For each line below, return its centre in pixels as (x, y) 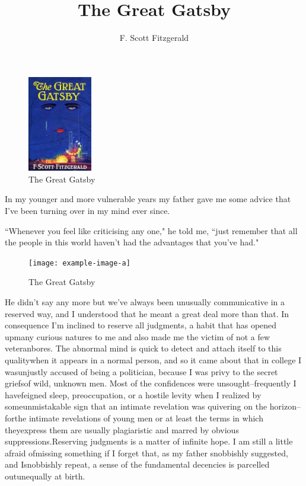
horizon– (285, 406)
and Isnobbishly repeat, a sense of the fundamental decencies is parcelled (137, 464)
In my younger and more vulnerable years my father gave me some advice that (148, 199)
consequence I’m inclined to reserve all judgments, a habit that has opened (141, 325)
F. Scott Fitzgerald (154, 38)
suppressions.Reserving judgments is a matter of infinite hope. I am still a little (149, 441)
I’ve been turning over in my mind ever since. (87, 211)
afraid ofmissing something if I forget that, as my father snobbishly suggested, (146, 453)
